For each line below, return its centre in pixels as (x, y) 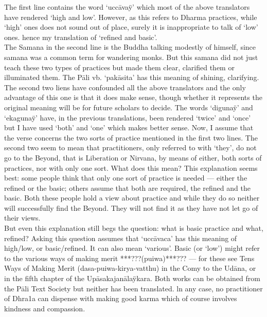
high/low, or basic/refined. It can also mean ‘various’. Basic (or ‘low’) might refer (132, 248)
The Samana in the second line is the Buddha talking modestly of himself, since (130, 47)
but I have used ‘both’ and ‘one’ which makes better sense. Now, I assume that (129, 127)
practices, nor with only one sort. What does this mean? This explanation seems (131, 167)
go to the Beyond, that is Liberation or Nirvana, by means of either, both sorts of (133, 157)
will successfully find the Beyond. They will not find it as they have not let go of (131, 207)
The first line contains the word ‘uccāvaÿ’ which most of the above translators (127, 7)
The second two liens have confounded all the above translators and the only (125, 87)
